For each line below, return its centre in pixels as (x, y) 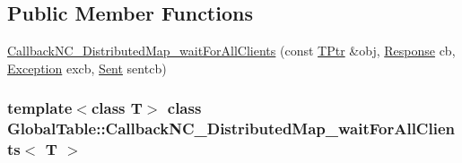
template (40, 108)
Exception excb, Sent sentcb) (87, 68)
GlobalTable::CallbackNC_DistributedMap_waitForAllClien (231, 129)
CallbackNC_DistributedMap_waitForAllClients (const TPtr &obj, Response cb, (231, 51)
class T (117, 108)
